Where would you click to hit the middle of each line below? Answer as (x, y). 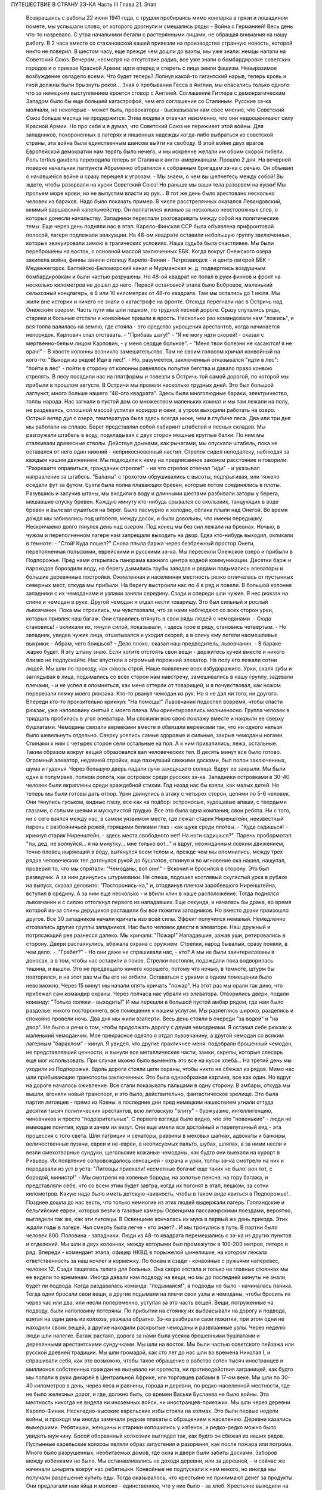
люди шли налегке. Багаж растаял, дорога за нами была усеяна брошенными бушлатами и (143, 1336)
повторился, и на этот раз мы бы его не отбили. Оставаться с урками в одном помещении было (149, 977)
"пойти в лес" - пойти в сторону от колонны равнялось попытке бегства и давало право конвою (149, 368)
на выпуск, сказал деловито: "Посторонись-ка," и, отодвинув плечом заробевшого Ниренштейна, (151, 886)
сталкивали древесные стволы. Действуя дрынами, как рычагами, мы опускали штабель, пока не (152, 443)
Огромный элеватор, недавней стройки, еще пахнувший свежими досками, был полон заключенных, (156, 760)
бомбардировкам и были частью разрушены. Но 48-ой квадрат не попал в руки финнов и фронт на (153, 277)
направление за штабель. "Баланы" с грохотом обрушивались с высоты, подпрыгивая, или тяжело (153, 476)
